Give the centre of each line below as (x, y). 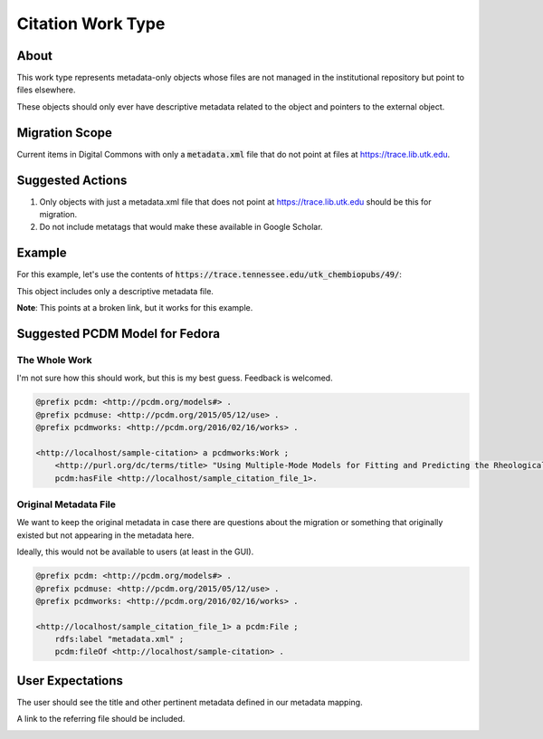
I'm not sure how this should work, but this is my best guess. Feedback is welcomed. (175, 378)
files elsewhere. (46, 90)
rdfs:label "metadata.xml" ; (119, 639)
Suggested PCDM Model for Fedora (119, 334)
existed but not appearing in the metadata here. (105, 535)
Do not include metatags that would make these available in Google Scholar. (181, 227)
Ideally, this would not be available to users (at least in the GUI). (135, 552)
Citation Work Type (91, 24)
